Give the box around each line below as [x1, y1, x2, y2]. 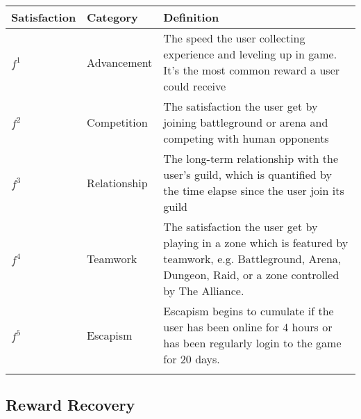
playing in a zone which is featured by [163, 235, 349, 251]
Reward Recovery [6, 394, 135, 416]
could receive [163, 78, 226, 94]
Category [87, 9, 138, 25]
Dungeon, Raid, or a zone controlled [163, 267, 339, 283]
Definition [163, 9, 219, 25]
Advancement [87, 54, 153, 70]
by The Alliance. [163, 283, 244, 299]
